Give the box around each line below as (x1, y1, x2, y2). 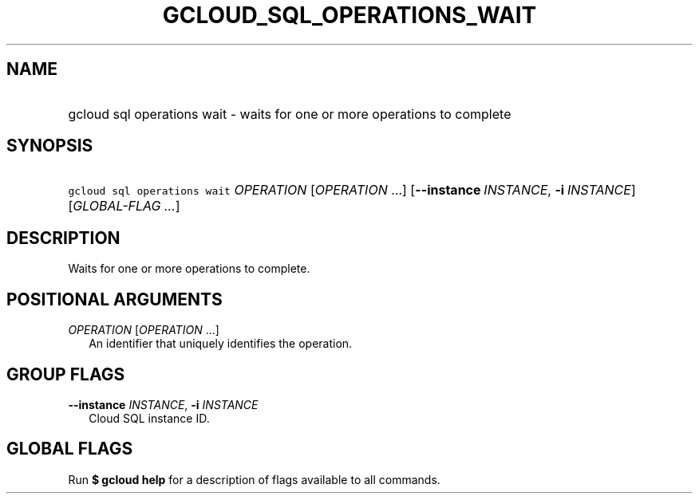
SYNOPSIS (6, 136, 93, 156)
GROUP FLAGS (6, 364, 125, 384)
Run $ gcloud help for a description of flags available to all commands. (68, 472, 440, 486)
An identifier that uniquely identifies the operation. (89, 337, 353, 351)
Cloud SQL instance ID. (89, 411, 210, 425)
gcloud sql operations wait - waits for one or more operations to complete (68, 105, 511, 122)
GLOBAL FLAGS (6, 439, 133, 459)
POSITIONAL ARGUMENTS (6, 289, 223, 309)
